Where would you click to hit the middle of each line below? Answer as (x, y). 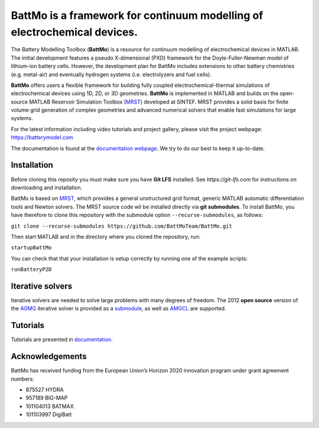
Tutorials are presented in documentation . (62, 339)
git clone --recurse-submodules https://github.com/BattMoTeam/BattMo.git (122, 226)
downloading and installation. (47, 187)
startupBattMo (31, 248)
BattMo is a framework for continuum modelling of (137, 15)
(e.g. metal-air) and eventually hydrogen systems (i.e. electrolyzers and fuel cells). (111, 74)
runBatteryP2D (31, 270)
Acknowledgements (49, 357)
